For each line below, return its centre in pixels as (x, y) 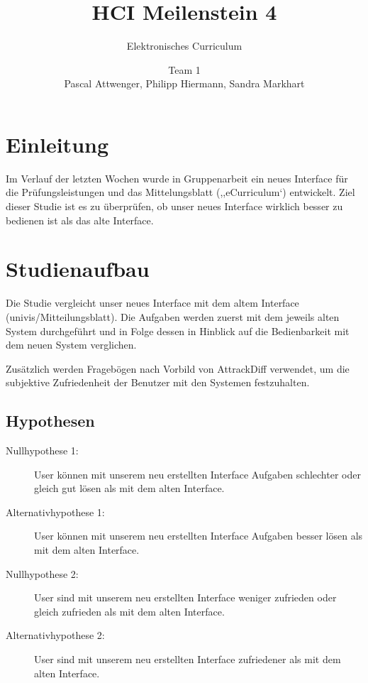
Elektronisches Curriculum (184, 46)
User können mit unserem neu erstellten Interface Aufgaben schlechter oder (197, 474)
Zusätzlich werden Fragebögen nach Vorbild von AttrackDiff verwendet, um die (178, 368)
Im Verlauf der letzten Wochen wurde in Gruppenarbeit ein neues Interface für (177, 178)
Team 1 (184, 69)
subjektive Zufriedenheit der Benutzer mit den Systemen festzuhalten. (158, 382)
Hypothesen (50, 421)
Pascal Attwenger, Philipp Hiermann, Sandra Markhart (184, 83)
